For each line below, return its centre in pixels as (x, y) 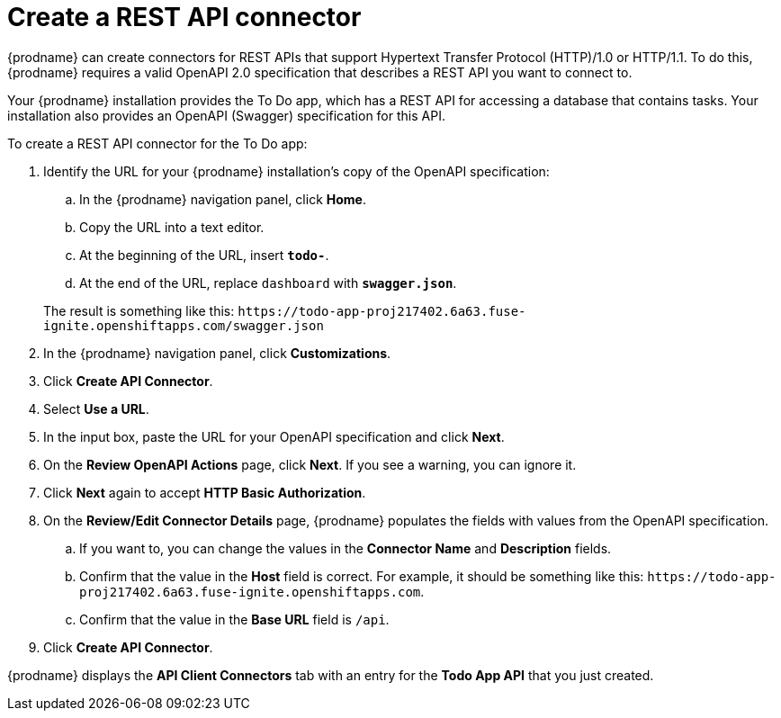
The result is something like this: (139, 310)
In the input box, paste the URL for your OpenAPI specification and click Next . (274, 436)
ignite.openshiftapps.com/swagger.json (184, 325)
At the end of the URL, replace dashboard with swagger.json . (268, 283)
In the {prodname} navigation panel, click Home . (223, 199)
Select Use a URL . (96, 408)
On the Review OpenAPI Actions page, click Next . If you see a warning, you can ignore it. (310, 464)
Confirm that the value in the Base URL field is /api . (234, 619)
